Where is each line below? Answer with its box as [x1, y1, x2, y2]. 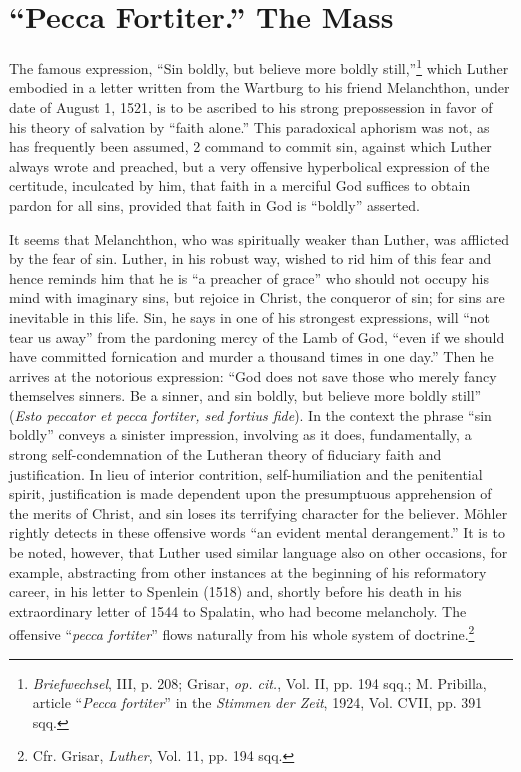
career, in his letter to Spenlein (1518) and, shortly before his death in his [9, 581, 462, 602]
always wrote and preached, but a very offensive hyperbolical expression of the [9, 155, 490, 176]
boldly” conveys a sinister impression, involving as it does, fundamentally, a [9, 424, 472, 445]
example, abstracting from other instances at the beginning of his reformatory [9, 561, 487, 582]
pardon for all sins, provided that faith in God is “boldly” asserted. [9, 194, 420, 215]
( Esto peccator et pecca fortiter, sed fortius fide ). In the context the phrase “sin [9, 404, 492, 425]
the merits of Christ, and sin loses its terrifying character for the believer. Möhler [9, 502, 508, 523]
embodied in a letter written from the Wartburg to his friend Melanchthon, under [9, 77, 510, 98]
